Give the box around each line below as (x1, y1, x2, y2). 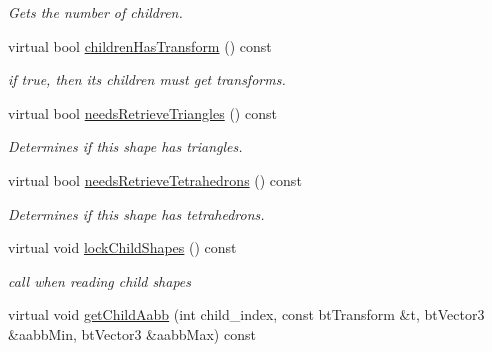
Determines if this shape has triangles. (8, 136, 243, 157)
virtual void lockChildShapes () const (8, 237, 237, 258)
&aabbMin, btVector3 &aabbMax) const (8, 323, 256, 344)
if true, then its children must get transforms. (8, 69, 286, 90)
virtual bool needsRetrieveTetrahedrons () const (8, 169, 302, 190)
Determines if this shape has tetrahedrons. (8, 203, 265, 224)
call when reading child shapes (8, 270, 192, 291)
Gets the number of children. (8, 2, 183, 22)
